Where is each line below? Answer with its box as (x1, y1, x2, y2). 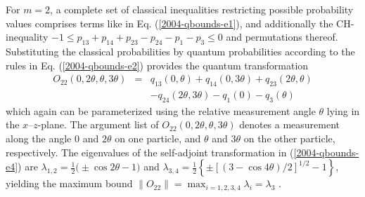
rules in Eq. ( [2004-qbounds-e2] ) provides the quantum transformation (6, 57, 309, 72)
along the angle (6, 131, 72, 146)
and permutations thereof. (226, 29, 338, 44)
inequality (6, 29, 49, 44)
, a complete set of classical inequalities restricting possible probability (50, 2, 354, 16)
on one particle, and (115, 131, 201, 146)
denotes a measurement (239, 117, 340, 132)
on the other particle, (243, 131, 335, 146)
